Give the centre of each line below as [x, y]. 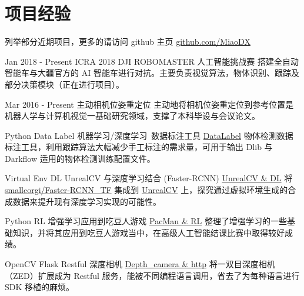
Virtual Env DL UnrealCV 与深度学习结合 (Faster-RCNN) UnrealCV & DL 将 [149, 178]
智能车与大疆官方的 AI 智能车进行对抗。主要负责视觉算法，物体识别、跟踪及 [152, 73]
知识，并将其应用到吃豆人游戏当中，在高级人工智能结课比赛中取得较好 [148, 232]
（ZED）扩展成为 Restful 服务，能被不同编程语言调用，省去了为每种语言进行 [152, 275]
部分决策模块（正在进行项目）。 [64, 84]
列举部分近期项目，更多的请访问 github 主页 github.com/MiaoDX [128, 41]
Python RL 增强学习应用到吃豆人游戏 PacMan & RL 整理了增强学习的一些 [146, 221]
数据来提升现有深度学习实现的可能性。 [87, 201]
